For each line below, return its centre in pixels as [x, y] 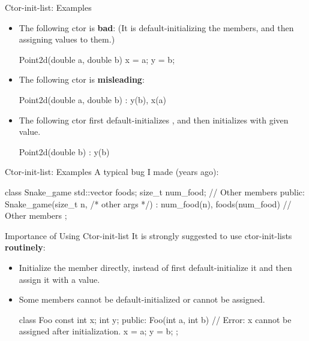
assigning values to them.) [67, 39]
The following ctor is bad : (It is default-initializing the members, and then [156, 27]
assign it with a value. [59, 279]
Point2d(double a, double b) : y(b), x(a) [93, 99]
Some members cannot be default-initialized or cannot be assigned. [142, 299]
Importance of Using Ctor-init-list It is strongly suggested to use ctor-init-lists [148, 235]
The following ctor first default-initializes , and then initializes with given [154, 120]
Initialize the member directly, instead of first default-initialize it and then [155, 267]
